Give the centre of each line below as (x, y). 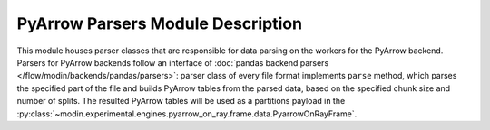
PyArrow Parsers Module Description (160, 23)
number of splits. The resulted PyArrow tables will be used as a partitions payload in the (181, 101)
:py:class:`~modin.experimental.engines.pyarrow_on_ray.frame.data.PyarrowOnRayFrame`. (187, 114)
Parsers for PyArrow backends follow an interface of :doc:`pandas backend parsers (173, 62)
